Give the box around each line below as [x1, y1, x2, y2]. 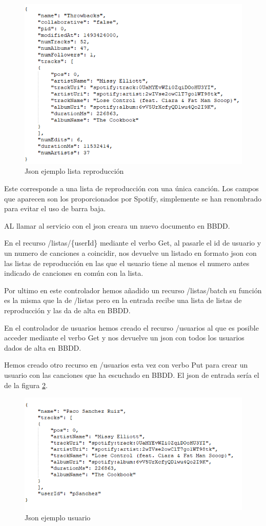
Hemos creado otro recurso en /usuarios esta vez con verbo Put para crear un [4, 359, 248, 370]
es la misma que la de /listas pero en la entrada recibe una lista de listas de [4, 295, 242, 306]
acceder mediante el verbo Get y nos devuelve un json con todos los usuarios [4, 332, 244, 343]
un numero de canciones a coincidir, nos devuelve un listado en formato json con [4, 247, 257, 258]
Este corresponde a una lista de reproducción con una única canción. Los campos [4, 183, 259, 194]
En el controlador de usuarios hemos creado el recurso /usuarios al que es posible [4, 322, 259, 333]
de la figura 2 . [4, 379, 48, 390]
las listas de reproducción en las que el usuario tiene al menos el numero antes [4, 257, 250, 268]
